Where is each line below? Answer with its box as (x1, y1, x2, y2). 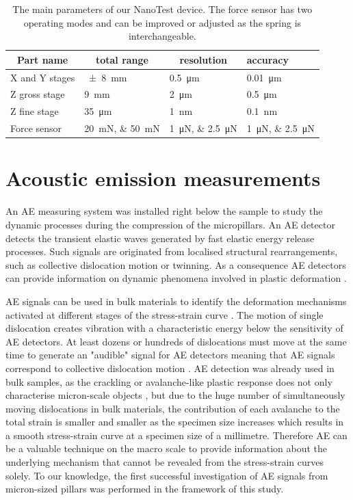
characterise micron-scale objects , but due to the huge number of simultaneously (5, 388, 345, 402)
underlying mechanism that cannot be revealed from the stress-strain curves (5, 455, 324, 469)
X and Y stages (10, 70, 75, 84)
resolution (179, 52, 227, 66)
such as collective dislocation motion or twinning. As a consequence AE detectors (5, 257, 346, 272)
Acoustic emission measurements (5, 164, 321, 192)
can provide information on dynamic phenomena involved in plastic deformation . (5, 271, 347, 285)
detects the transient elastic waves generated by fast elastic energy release (5, 231, 315, 245)
